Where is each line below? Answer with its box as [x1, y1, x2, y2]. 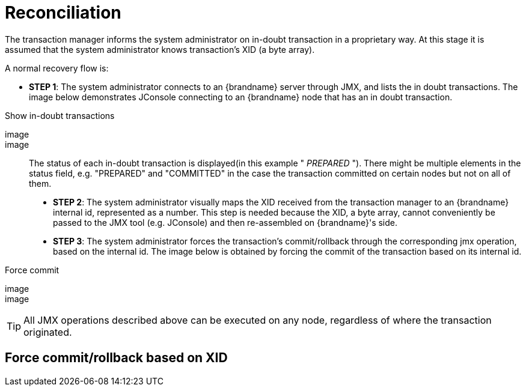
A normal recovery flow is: [5, 62, 109, 73]
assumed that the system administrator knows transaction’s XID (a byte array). [5, 44, 315, 55]
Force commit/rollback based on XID [5, 350, 228, 366]
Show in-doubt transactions [5, 110, 115, 121]
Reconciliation [5, 2, 121, 23]
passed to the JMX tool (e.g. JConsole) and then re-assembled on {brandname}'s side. [53, 217, 398, 228]
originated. [23, 326, 72, 338]
